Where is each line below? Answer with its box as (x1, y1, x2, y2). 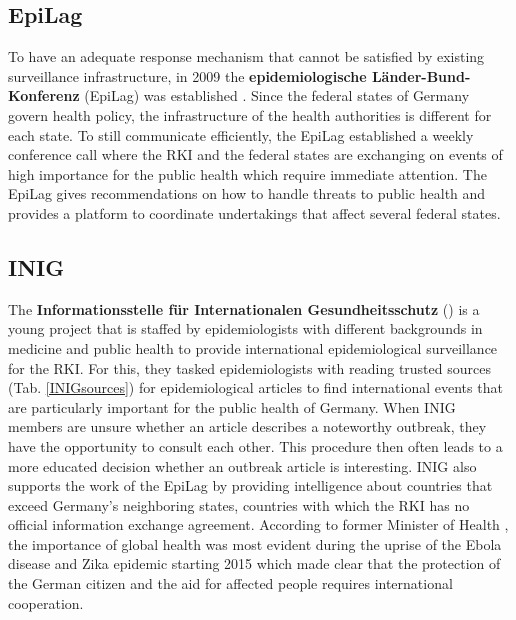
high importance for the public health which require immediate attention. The (8, 163, 487, 184)
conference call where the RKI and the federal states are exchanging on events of (8, 144, 503, 165)
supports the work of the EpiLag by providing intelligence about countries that (8, 475, 493, 496)
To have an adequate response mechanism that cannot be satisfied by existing (8, 46, 485, 67)
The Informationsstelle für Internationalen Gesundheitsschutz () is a (8, 298, 480, 319)
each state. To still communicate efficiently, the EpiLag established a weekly (8, 124, 474, 145)
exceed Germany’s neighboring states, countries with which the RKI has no (8, 494, 470, 515)
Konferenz (8, 85, 80, 106)
